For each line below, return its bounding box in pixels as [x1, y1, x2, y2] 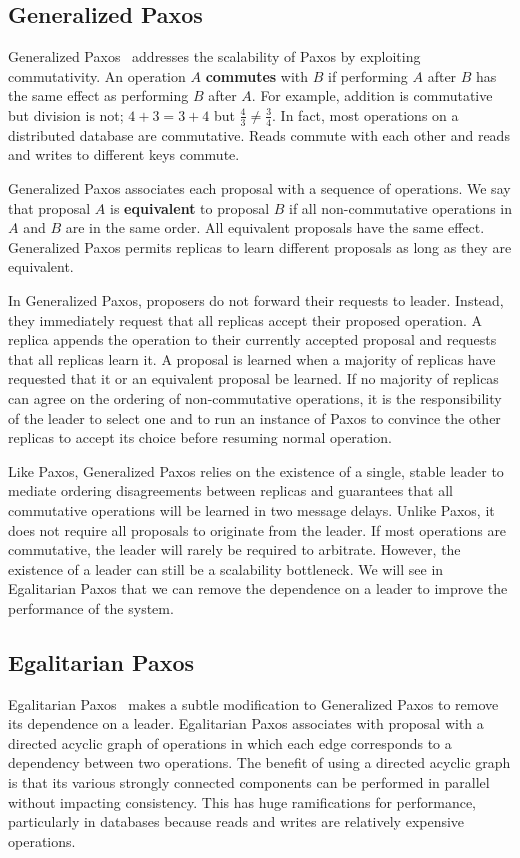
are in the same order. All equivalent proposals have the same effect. [65, 217, 485, 238]
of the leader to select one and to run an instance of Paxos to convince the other [8, 407, 501, 428]
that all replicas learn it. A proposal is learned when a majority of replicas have [8, 348, 496, 369]
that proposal [8, 197, 91, 218]
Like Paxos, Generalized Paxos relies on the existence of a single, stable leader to [8, 460, 504, 481]
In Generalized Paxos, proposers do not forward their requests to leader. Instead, [8, 289, 504, 310]
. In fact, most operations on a [272, 104, 459, 125]
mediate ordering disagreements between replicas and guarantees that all [8, 480, 453, 501]
